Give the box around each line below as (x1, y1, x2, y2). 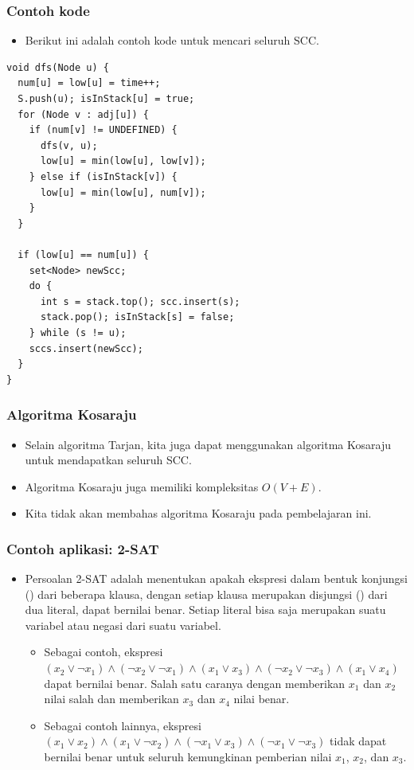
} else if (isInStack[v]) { (29, 170, 178, 182)
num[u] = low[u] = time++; (18, 77, 161, 89)
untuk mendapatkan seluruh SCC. (25, 451, 192, 468)
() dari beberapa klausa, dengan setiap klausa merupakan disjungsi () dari (25, 585, 388, 602)
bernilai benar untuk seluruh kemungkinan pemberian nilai (44, 749, 332, 765)
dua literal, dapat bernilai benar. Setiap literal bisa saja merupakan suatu (25, 601, 386, 618)
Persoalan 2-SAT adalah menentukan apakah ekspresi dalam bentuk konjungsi (25, 570, 408, 587)
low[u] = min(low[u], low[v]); (40, 155, 206, 167)
